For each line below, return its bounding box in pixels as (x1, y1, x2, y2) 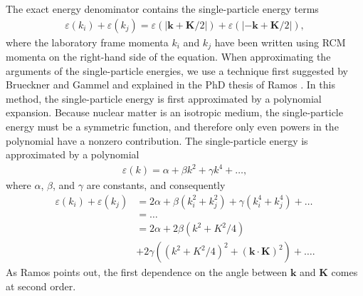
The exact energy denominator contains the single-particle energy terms (6, 1, 319, 16)
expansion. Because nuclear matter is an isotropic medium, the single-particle (6, 105, 343, 120)
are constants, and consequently (86, 178, 226, 193)
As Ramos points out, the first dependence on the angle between (6, 265, 288, 280)
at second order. (6, 278, 76, 293)
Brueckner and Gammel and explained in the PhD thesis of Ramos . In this (6, 77, 335, 92)
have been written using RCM (214, 34, 346, 49)
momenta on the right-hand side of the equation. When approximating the (6, 49, 331, 64)
